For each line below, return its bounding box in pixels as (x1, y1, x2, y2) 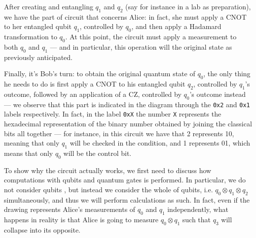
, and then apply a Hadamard (131, 21, 221, 31)
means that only (4, 148, 53, 158)
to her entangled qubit (4, 21, 72, 31)
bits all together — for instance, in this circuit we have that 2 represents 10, (4, 128, 234, 138)
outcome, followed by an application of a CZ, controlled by (4, 89, 182, 99)
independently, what (167, 204, 228, 214)
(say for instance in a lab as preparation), (125, 1, 251, 11)
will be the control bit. (63, 148, 132, 158)
